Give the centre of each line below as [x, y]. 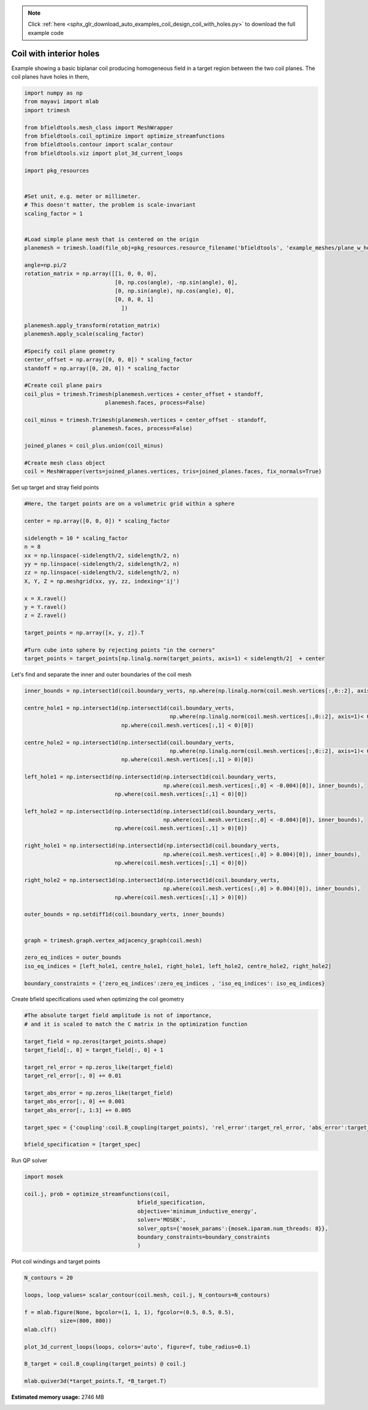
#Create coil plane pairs [63, 385]
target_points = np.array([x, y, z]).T [84, 633]
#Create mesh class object [65, 463]
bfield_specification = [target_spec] [82, 1144]
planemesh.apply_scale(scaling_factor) [84, 334]
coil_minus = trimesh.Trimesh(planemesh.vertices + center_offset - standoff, [145, 420]
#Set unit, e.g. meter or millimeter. [82, 196]
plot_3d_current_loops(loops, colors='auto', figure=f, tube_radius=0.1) [137, 1347]
